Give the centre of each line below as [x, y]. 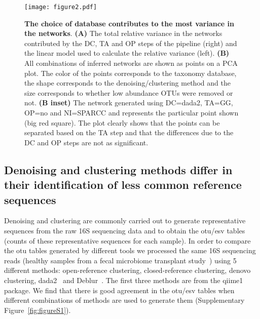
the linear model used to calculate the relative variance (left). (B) [127, 53]
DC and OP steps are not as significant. [86, 142]
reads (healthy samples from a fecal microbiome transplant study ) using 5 [120, 260]
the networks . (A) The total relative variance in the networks [123, 33]
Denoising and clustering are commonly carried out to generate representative [125, 221]
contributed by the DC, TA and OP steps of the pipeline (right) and [131, 43]
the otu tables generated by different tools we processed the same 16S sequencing [130, 250]
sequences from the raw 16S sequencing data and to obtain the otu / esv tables [125, 230]
